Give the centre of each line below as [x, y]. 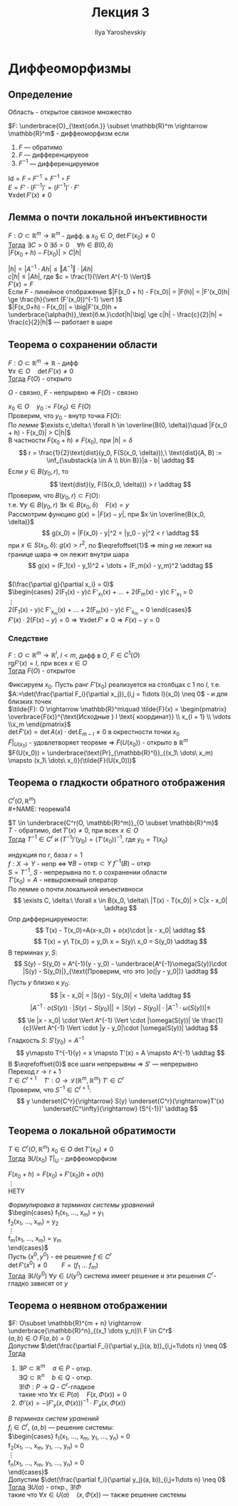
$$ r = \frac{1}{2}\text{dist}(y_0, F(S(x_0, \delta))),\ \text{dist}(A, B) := [120, 453]
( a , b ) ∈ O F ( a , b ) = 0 [39, 1338]
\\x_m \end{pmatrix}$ [40, 724]
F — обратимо [40, 147]
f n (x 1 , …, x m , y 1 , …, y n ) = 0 [46, 1463]
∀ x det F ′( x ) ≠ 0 [30, 195]
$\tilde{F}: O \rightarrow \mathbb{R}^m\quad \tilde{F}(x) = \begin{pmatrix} [118, 709]
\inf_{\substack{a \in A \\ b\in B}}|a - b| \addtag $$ [120, 460]
